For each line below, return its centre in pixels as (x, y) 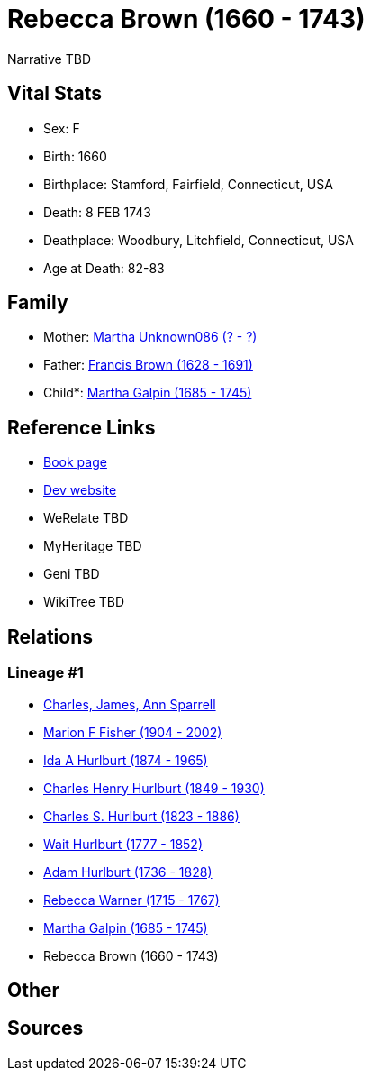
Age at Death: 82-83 (104, 268)
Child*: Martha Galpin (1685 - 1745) (148, 393)
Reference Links (81, 427)
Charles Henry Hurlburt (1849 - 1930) (154, 788)
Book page (75, 462)
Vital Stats (55, 94)
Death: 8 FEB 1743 (97, 212)
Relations (50, 636)
